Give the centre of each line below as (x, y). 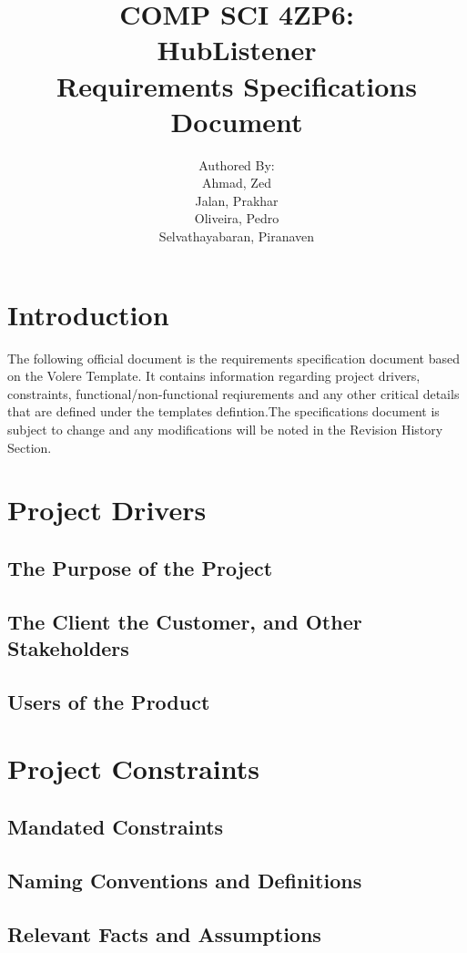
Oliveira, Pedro (237, 218)
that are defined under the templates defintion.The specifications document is (223, 411)
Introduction (88, 314)
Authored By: (237, 164)
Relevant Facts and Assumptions (164, 933)
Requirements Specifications (237, 85)
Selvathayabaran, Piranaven (237, 236)
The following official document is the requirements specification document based (233, 358)
